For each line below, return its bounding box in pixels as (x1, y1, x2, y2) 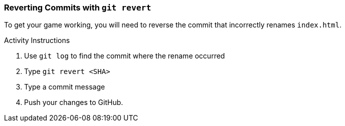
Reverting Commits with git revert (4, 2, 151, 12)
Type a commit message (24, 82, 105, 91)
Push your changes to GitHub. (24, 98, 123, 107)
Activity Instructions (4, 36, 70, 45)
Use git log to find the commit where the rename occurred (24, 51, 225, 60)
